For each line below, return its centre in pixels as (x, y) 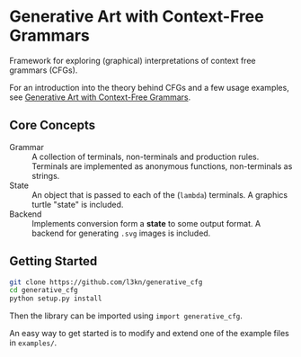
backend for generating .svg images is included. (121, 233)
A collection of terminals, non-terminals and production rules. (146, 156)
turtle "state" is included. (78, 204)
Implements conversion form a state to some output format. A (146, 223)
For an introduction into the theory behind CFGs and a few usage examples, (149, 87)
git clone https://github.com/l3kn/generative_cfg (106, 282)
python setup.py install (56, 299)
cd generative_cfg (44, 290)
